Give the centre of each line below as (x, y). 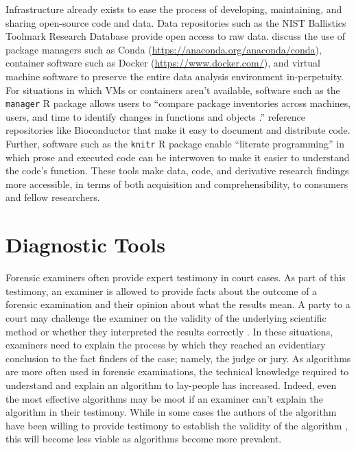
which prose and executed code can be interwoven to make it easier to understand (178, 157)
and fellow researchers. (53, 197)
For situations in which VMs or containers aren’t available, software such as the (173, 90)
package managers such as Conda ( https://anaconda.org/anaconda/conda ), (164, 49)
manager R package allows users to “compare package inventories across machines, (178, 103)
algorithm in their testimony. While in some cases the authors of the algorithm (171, 412)
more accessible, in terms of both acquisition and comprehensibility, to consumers (177, 183)
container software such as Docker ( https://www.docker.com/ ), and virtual (163, 63)
